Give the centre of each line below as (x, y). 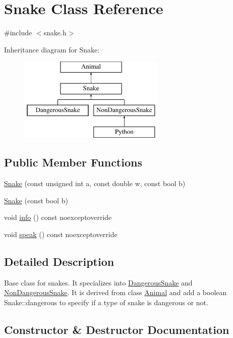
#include (18, 33)
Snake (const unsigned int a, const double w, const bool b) (95, 183)
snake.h (55, 33)
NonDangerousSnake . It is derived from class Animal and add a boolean (115, 292)
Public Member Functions (73, 162)
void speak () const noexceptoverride (61, 234)
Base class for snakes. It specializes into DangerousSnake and (98, 282)
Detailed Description (59, 262)
